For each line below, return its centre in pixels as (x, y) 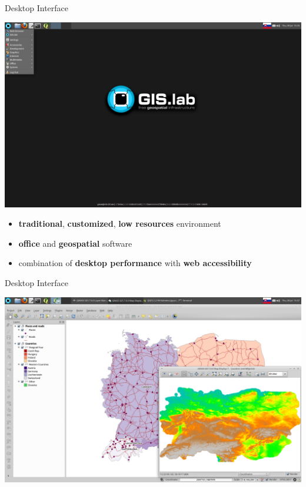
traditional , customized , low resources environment (120, 224)
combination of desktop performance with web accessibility (135, 263)
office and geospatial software (75, 243)
